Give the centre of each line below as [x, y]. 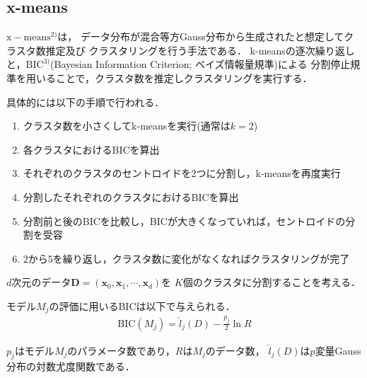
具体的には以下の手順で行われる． [86, 102]
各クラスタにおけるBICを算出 [91, 149]
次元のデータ [41, 282]
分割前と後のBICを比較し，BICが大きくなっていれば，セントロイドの [184, 220]
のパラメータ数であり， [121, 350]
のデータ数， [235, 350]
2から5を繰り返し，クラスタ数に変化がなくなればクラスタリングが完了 [186, 258]
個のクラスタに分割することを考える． [272, 282]
